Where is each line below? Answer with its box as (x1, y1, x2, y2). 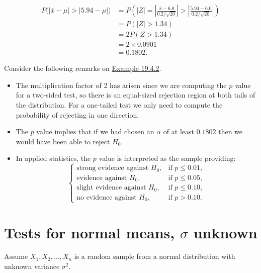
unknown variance (4, 261, 60, 271)
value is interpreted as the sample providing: (99, 153, 236, 163)
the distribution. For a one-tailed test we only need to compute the (16, 99, 223, 110)
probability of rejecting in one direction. (16, 109, 139, 120)
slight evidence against (76, 184, 146, 192)
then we (218, 126, 243, 137)
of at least (163, 126, 194, 137)
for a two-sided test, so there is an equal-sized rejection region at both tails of (16, 89, 255, 100)
